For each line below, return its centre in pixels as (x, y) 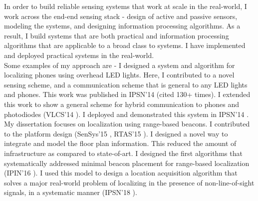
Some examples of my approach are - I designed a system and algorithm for (120, 65)
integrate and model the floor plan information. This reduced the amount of (120, 143)
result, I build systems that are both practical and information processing (117, 35)
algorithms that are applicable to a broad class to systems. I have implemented (125, 45)
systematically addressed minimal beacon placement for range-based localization (127, 163)
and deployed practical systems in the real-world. (79, 55)
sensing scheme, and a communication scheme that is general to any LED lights (126, 84)
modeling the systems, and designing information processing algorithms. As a (122, 26)
